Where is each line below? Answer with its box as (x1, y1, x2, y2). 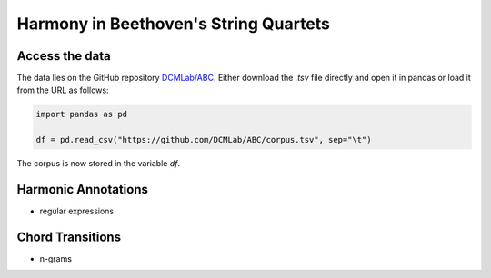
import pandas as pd (35, 109, 127, 120)
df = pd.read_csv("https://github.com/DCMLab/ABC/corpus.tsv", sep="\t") (35, 134, 372, 145)
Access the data (16, 48, 111, 64)
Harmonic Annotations (16, 182, 149, 197)
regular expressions (39, 205, 115, 217)
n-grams (39, 253, 73, 264)
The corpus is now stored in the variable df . (16, 158, 181, 169)
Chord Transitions (16, 229, 122, 244)
